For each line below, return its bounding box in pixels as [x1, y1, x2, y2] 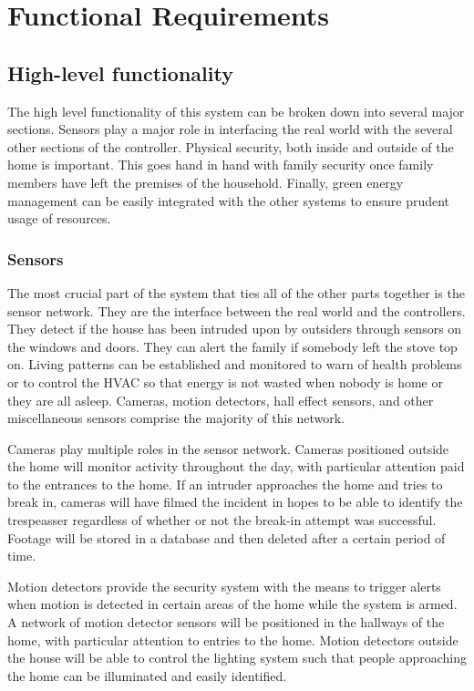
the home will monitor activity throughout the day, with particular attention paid [7, 457, 465, 476]
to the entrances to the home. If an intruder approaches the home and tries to [7, 474, 443, 493]
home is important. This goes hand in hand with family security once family [7, 155, 434, 174]
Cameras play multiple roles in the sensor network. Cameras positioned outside [7, 438, 449, 458]
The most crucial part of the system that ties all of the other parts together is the [7, 283, 465, 302]
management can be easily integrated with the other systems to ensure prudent [7, 191, 450, 210]
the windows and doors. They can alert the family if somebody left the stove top [7, 336, 458, 356]
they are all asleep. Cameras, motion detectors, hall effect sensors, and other [7, 390, 434, 409]
